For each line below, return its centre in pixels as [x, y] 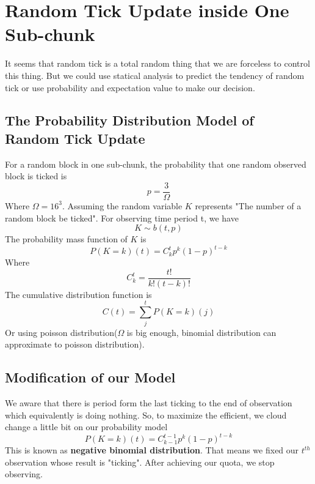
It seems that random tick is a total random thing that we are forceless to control [157, 63]
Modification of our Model [90, 377]
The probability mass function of [66, 239]
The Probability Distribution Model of [129, 120]
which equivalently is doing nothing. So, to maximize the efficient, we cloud [146, 415]
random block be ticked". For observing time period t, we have [122, 218]
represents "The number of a [248, 205]
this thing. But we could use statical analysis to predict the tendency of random [155, 75]
